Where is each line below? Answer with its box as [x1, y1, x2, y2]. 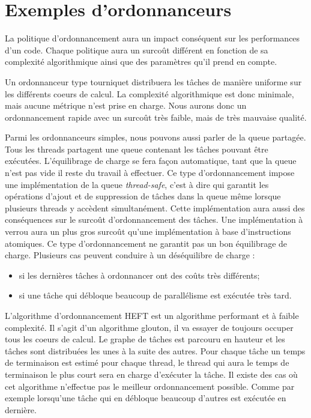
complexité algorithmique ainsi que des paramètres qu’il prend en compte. [5, 55, 277, 68]
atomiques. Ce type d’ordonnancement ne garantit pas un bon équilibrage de [5, 237, 288, 249]
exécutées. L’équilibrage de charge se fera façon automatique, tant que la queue [5, 154, 297, 167]
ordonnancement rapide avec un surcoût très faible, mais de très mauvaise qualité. [5, 111, 307, 123]
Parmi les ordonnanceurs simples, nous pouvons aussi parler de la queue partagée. [5, 131, 306, 144]
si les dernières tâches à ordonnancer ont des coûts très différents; [19, 268, 260, 281]
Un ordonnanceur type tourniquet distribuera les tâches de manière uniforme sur [5, 75, 302, 88]
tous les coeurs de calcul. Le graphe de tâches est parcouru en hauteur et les [5, 333, 285, 345]
